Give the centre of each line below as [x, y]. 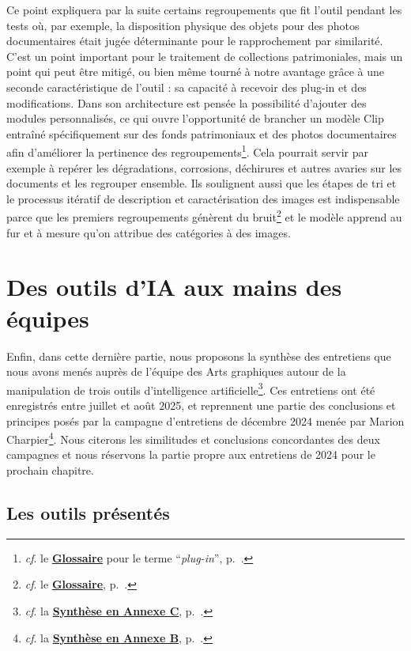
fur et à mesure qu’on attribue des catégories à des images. [149, 232]
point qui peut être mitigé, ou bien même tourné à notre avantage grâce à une [196, 72]
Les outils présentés [88, 512]
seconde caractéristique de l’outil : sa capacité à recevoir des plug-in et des [187, 87]
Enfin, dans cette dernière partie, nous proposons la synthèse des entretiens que [199, 356]
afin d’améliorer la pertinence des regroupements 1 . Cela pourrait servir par [187, 151]
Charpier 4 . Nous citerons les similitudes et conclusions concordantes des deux [193, 438]
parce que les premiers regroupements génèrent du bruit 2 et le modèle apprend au [204, 216]
